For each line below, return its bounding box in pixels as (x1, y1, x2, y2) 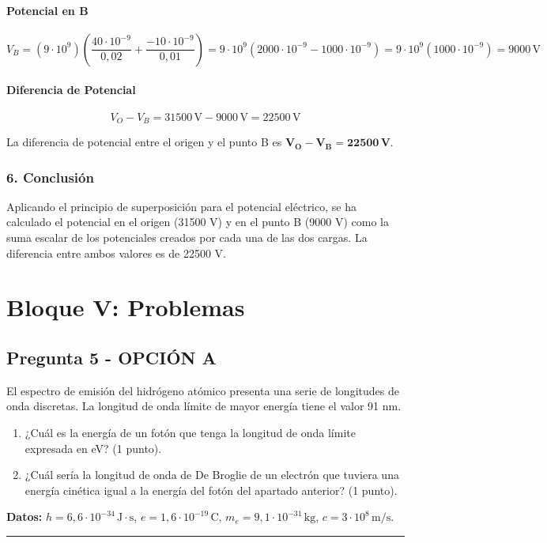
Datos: (6, 508, 43, 525)
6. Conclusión (6, 167, 94, 187)
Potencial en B (6, 2, 89, 18)
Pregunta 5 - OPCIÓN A (6, 345, 217, 369)
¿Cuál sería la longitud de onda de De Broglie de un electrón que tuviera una (25, 466, 399, 483)
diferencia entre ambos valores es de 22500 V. (6, 244, 226, 261)
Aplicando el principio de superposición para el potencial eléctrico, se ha (6, 198, 356, 214)
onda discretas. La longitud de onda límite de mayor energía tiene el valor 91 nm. (6, 398, 402, 414)
